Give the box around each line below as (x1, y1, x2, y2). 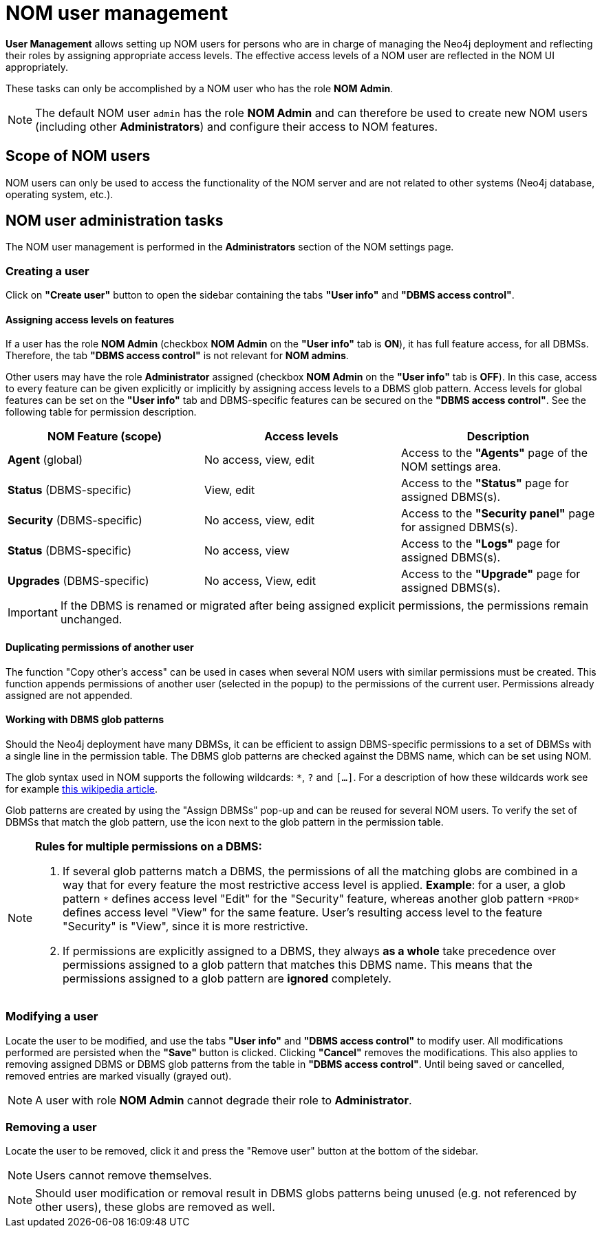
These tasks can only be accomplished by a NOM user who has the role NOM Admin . (6, 82, 394, 94)
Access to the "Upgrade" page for (400, 567, 581, 581)
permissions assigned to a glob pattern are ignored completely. (63, 971, 391, 985)
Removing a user (6, 1119, 97, 1134)
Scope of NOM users (6, 147, 151, 165)
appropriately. (6, 61, 69, 73)
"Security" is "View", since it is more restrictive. (63, 919, 308, 933)
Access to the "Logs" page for (400, 537, 561, 551)
